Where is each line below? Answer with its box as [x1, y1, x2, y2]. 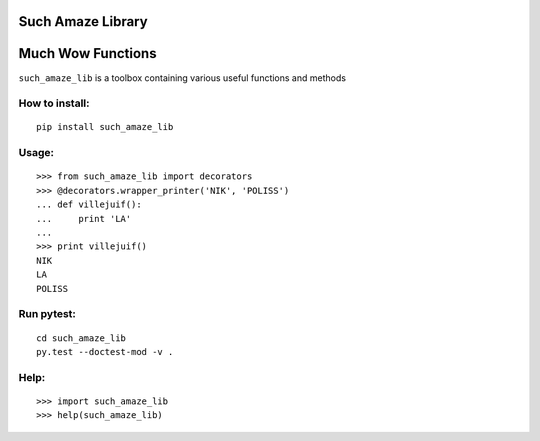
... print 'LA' [36, 213, 132, 224]
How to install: [18, 96, 90, 110]
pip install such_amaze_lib [36, 121, 174, 133]
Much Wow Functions [18, 45, 157, 62]
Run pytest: [18, 307, 77, 321]
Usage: [18, 146, 55, 160]
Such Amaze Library [18, 13, 149, 30]
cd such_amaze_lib [36, 332, 127, 344]
